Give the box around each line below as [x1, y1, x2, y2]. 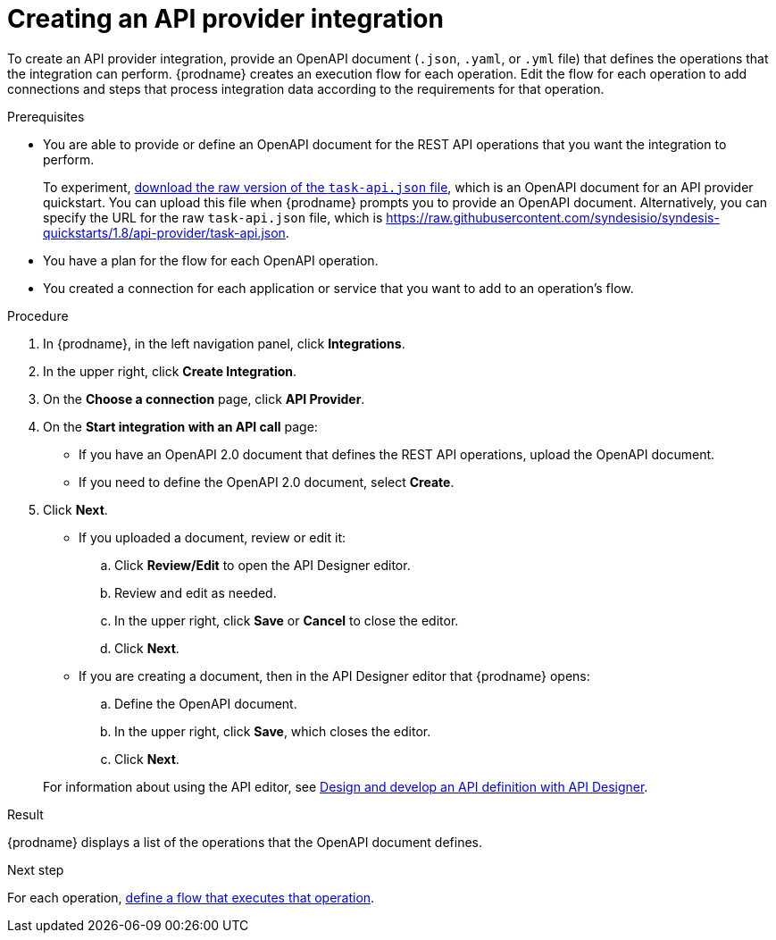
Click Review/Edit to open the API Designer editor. [114, 557, 411, 573]
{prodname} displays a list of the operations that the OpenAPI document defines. [7, 834, 483, 850]
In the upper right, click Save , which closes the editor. [114, 723, 431, 739]
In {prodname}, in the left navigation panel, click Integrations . [43, 335, 405, 351]
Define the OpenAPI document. [114, 695, 297, 711]
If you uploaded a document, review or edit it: [79, 529, 346, 545]
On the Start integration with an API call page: [43, 418, 318, 434]
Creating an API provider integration [7, 4, 444, 34]
